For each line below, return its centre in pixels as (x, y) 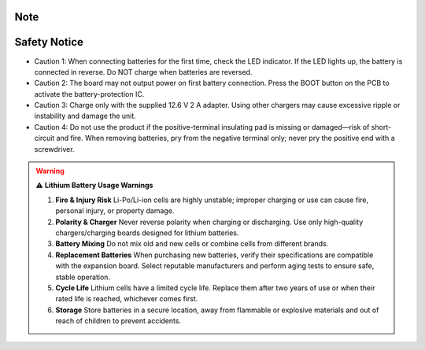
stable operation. (83, 277)
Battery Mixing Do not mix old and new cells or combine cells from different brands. (192, 244)
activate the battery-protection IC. (89, 94)
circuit (44, 138)
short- (381, 127)
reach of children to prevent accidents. (118, 321)
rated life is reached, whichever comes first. (127, 299)
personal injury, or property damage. (115, 211)
